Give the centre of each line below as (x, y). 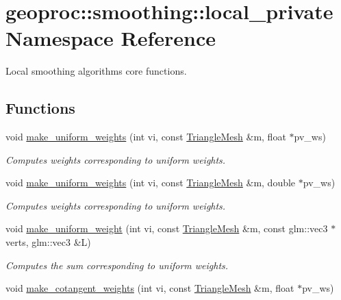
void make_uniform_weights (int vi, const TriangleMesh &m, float (146, 137)
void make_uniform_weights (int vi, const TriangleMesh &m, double (151, 183)
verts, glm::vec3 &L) (48, 242)
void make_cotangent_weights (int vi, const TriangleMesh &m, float (150, 288)
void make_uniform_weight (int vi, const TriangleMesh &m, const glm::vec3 (167, 228)
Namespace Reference (111, 38)
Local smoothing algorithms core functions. (96, 71)
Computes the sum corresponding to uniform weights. (117, 265)
